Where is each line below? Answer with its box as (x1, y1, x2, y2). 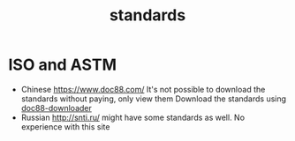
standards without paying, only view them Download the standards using (20, 93, 287, 104)
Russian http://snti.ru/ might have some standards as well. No (20, 112, 245, 122)
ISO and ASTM (8, 55, 117, 75)
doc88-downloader (20, 102, 92, 113)
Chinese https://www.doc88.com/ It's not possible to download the (20, 84, 266, 94)
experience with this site (20, 121, 110, 132)
